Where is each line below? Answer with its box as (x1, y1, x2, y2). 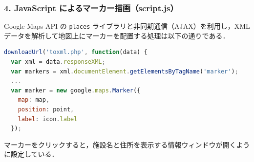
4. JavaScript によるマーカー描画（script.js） (4, 1, 178, 14)
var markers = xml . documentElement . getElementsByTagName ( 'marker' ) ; (11, 68, 238, 75)
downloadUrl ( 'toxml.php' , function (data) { (4, 49, 148, 56)
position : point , (18, 106, 74, 113)
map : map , (18, 96, 50, 104)
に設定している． (4, 149, 59, 159)
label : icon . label (18, 115, 78, 123)
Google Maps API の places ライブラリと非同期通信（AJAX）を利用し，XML (4, 21, 250, 31)
